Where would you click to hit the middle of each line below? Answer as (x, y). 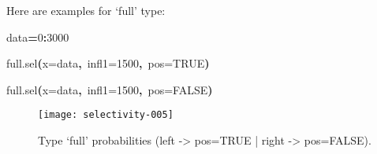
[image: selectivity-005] (106, 115)
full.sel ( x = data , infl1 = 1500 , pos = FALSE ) (110, 89)
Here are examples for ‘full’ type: (86, 10)
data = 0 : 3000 (38, 37)
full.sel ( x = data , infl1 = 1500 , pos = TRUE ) (108, 63)
